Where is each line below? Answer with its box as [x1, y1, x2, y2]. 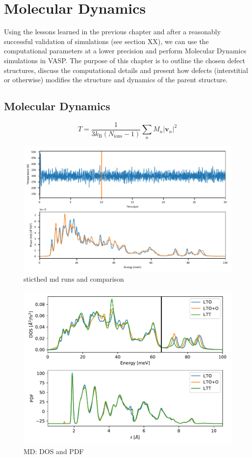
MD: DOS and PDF [24, 446, 84, 457]
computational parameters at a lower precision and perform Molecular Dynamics [4, 46, 247, 56]
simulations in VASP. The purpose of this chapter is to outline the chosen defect [4, 55, 245, 65]
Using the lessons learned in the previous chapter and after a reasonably [4, 26, 221, 37]
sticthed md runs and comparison [24, 274, 124, 284]
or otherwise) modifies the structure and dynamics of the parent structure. [4, 74, 228, 85]
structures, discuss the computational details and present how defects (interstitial [4, 65, 248, 75]
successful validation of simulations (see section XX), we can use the [4, 36, 209, 46]
